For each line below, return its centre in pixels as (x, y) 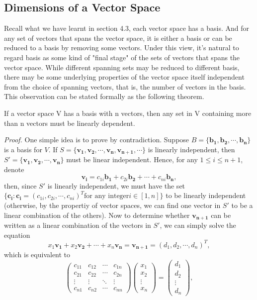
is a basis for (23, 149)
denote (14, 169)
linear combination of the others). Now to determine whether (97, 215)
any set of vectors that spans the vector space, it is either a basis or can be (118, 38)
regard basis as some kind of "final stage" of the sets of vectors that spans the (122, 57)
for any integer (107, 196)
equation (17, 235)
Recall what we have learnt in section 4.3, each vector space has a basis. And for (127, 28)
